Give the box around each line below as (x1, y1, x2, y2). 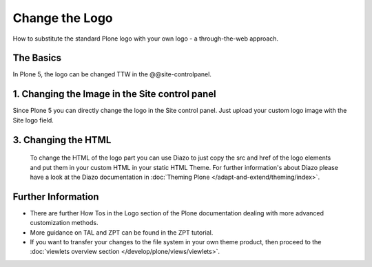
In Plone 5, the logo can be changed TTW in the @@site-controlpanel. (12, 70, 211, 78)
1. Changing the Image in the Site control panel (12, 88, 216, 100)
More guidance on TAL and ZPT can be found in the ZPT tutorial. (30, 228, 214, 237)
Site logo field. (12, 116, 54, 124)
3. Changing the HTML (12, 134, 112, 146)
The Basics (12, 52, 62, 64)
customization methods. (30, 219, 99, 227)
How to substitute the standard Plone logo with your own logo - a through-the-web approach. (12, 34, 279, 43)
